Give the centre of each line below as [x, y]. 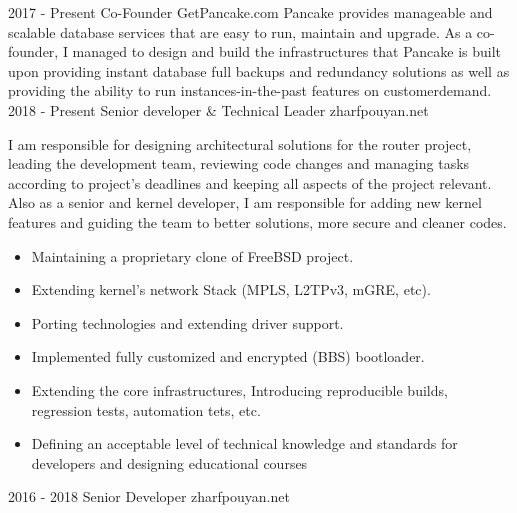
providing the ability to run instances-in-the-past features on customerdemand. [250, 90]
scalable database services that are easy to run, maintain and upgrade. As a [240, 31]
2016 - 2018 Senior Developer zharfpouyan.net [149, 496]
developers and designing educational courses [169, 462]
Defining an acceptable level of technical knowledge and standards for [244, 443]
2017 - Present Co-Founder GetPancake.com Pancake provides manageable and [250, 12]
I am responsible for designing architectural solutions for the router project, [240, 143]
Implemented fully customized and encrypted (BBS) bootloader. [228, 356]
